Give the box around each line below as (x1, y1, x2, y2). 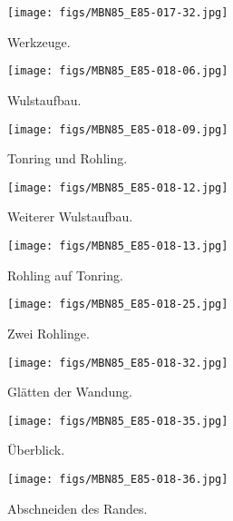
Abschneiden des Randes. (7, 498, 148, 517)
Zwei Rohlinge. (7, 323, 90, 342)
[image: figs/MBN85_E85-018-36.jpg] (7, 473, 228, 486)
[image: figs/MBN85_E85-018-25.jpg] (7, 298, 228, 311)
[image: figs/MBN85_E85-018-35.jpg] (7, 414, 228, 428)
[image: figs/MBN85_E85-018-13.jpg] (7, 240, 228, 252)
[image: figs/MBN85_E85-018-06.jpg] (7, 64, 228, 78)
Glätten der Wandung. (7, 382, 132, 401)
